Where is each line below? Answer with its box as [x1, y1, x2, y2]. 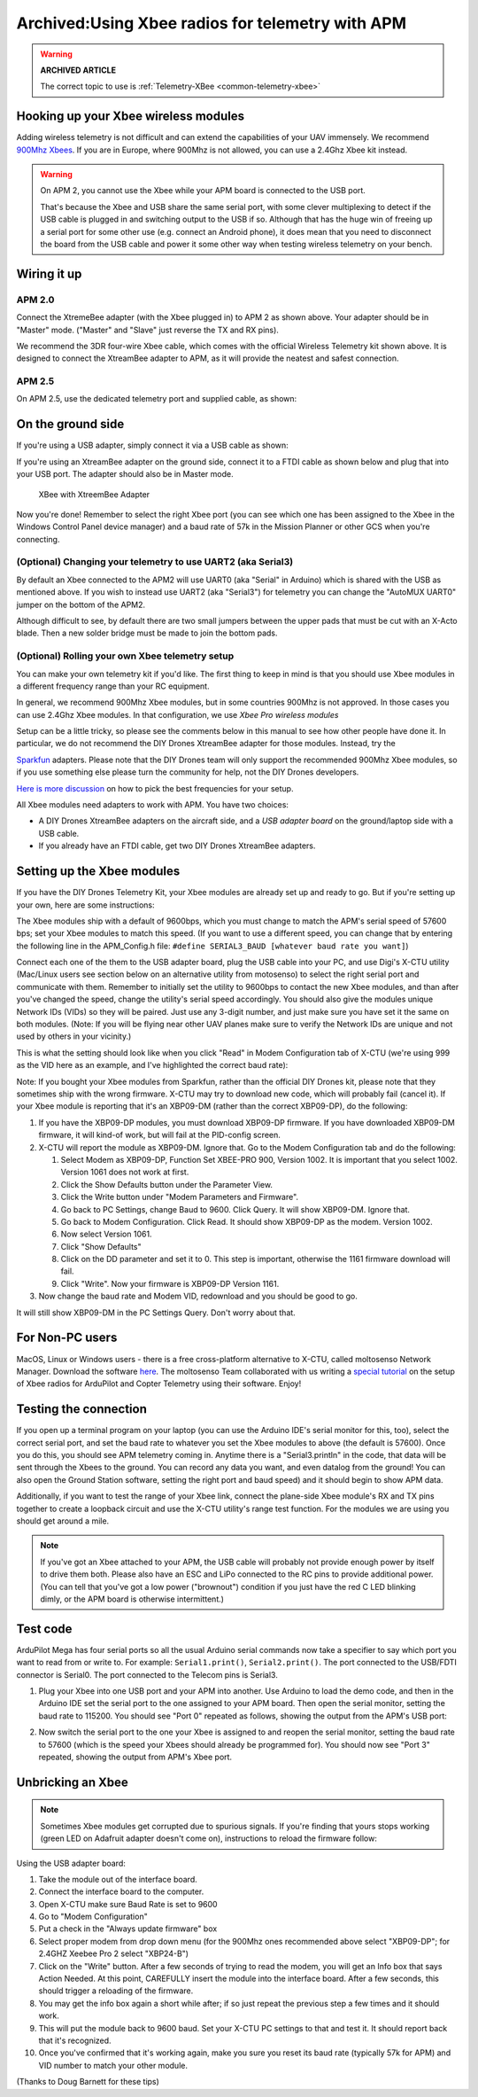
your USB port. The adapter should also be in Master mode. [16, 469, 234, 479]
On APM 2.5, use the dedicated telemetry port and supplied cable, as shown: [16, 394, 297, 404]
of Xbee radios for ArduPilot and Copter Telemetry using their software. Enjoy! [16, 1378, 302, 1389]
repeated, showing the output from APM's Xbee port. [38, 1751, 233, 1762]
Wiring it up [16, 266, 82, 281]
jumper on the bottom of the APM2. [16, 599, 146, 610]
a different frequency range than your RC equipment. [16, 681, 210, 691]
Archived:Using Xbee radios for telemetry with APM [16, 13, 407, 33]
